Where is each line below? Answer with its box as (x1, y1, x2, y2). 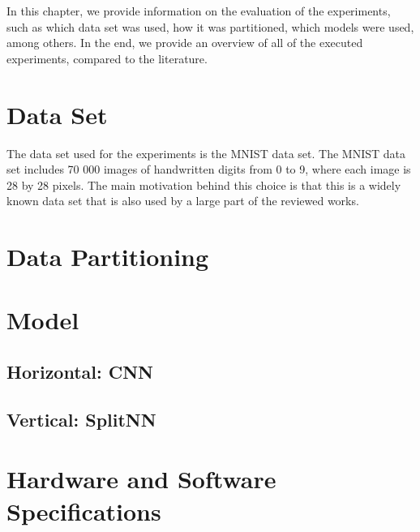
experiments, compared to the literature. (6, 49, 208, 66)
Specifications (6, 494, 161, 527)
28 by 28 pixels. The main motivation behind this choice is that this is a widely (6, 176, 401, 193)
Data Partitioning (6, 240, 209, 273)
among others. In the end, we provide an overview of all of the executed (6, 34, 363, 51)
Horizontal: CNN (6, 359, 153, 384)
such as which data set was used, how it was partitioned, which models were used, (6, 18, 414, 35)
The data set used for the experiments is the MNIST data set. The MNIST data (6, 144, 405, 161)
